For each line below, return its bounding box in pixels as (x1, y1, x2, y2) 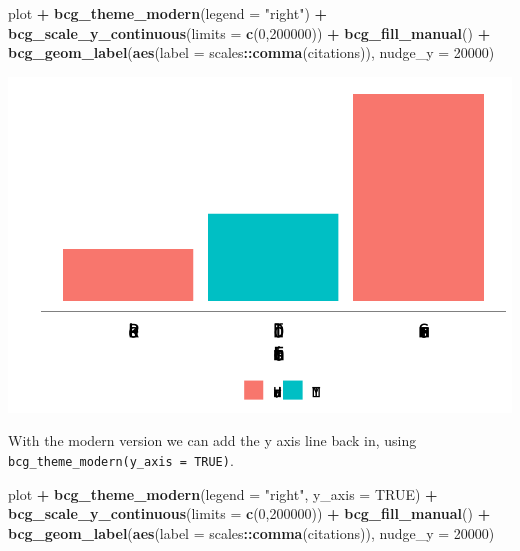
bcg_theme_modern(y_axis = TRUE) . (8, 449, 234, 470)
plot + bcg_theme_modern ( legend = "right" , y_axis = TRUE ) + (8, 483, 438, 504)
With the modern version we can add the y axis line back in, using (8, 430, 417, 451)
